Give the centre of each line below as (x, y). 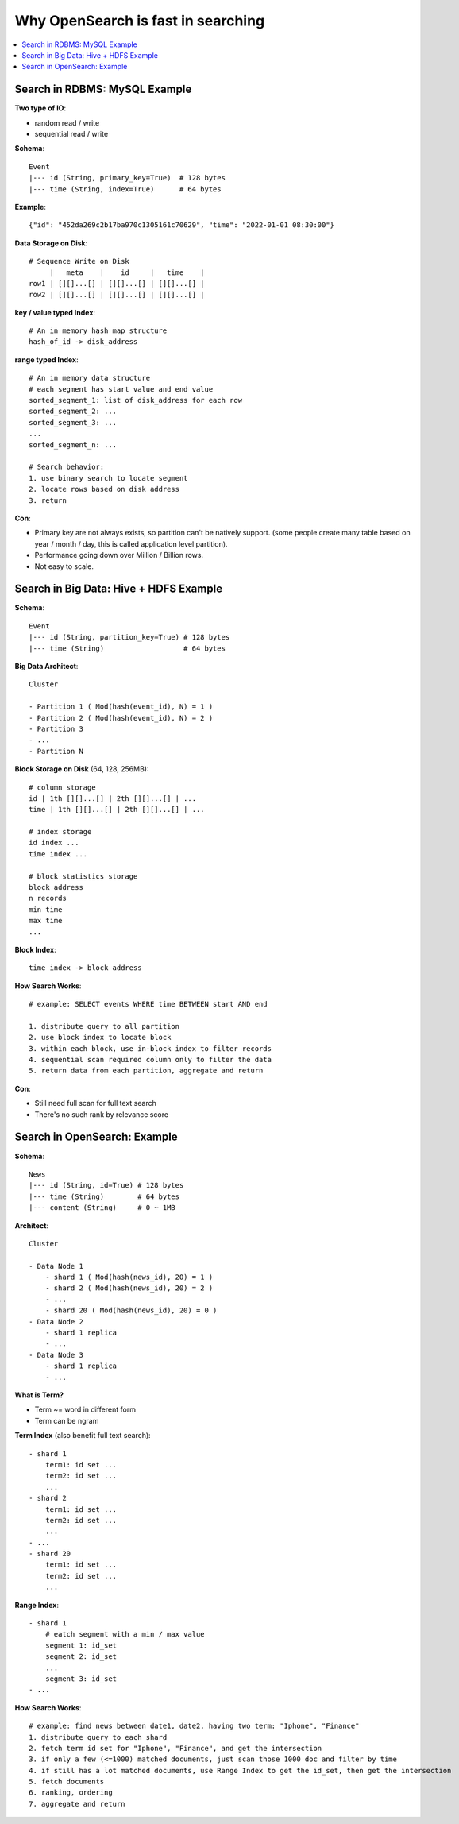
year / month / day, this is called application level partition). (131, 543)
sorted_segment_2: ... (73, 412)
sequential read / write (71, 134)
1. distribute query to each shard (98, 1737)
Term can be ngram (67, 1420)
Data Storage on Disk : (51, 243)
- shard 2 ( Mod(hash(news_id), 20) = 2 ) (129, 1288)
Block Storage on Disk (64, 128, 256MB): (82, 769)
